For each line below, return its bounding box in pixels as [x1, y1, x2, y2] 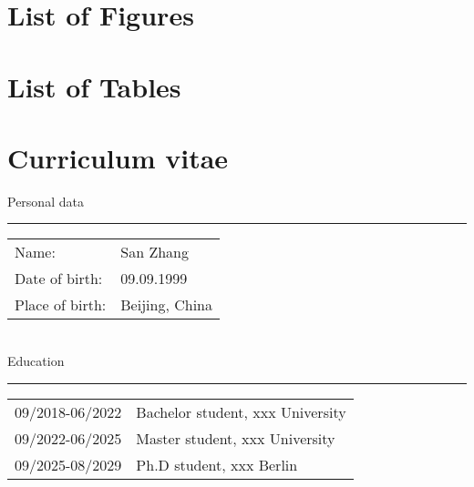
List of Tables [7, 67, 181, 105]
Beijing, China [120, 294, 212, 316]
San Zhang [120, 241, 189, 263]
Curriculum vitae [7, 138, 229, 176]
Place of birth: [15, 294, 107, 316]
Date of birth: [15, 268, 103, 289]
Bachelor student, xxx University [136, 401, 346, 422]
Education [7, 351, 65, 370]
